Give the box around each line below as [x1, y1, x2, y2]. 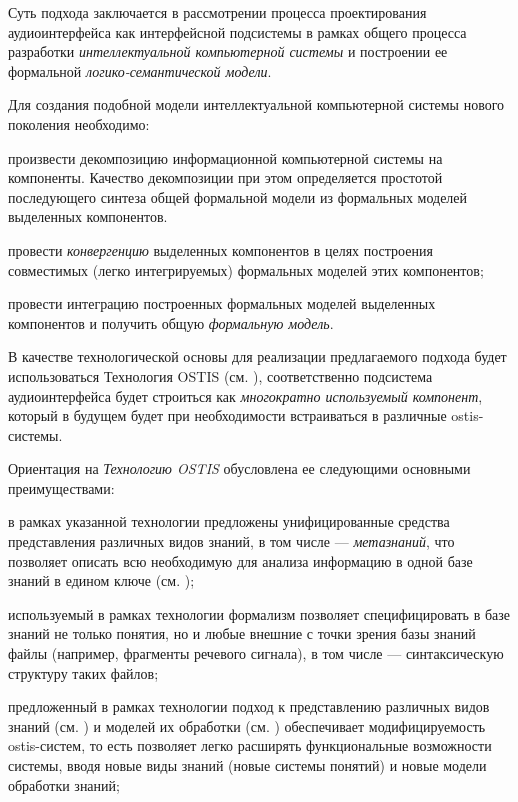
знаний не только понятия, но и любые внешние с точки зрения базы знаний [8, 623, 476, 644]
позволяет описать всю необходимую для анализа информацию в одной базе [8, 550, 473, 571]
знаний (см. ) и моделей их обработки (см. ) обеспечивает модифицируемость [8, 715, 486, 736]
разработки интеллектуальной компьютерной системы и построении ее [8, 41, 448, 62]
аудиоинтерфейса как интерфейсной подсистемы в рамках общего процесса [8, 21, 467, 42]
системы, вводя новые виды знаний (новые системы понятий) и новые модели [8, 755, 487, 775]
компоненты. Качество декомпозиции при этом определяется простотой [8, 167, 443, 188]
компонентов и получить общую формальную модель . [8, 312, 334, 333]
